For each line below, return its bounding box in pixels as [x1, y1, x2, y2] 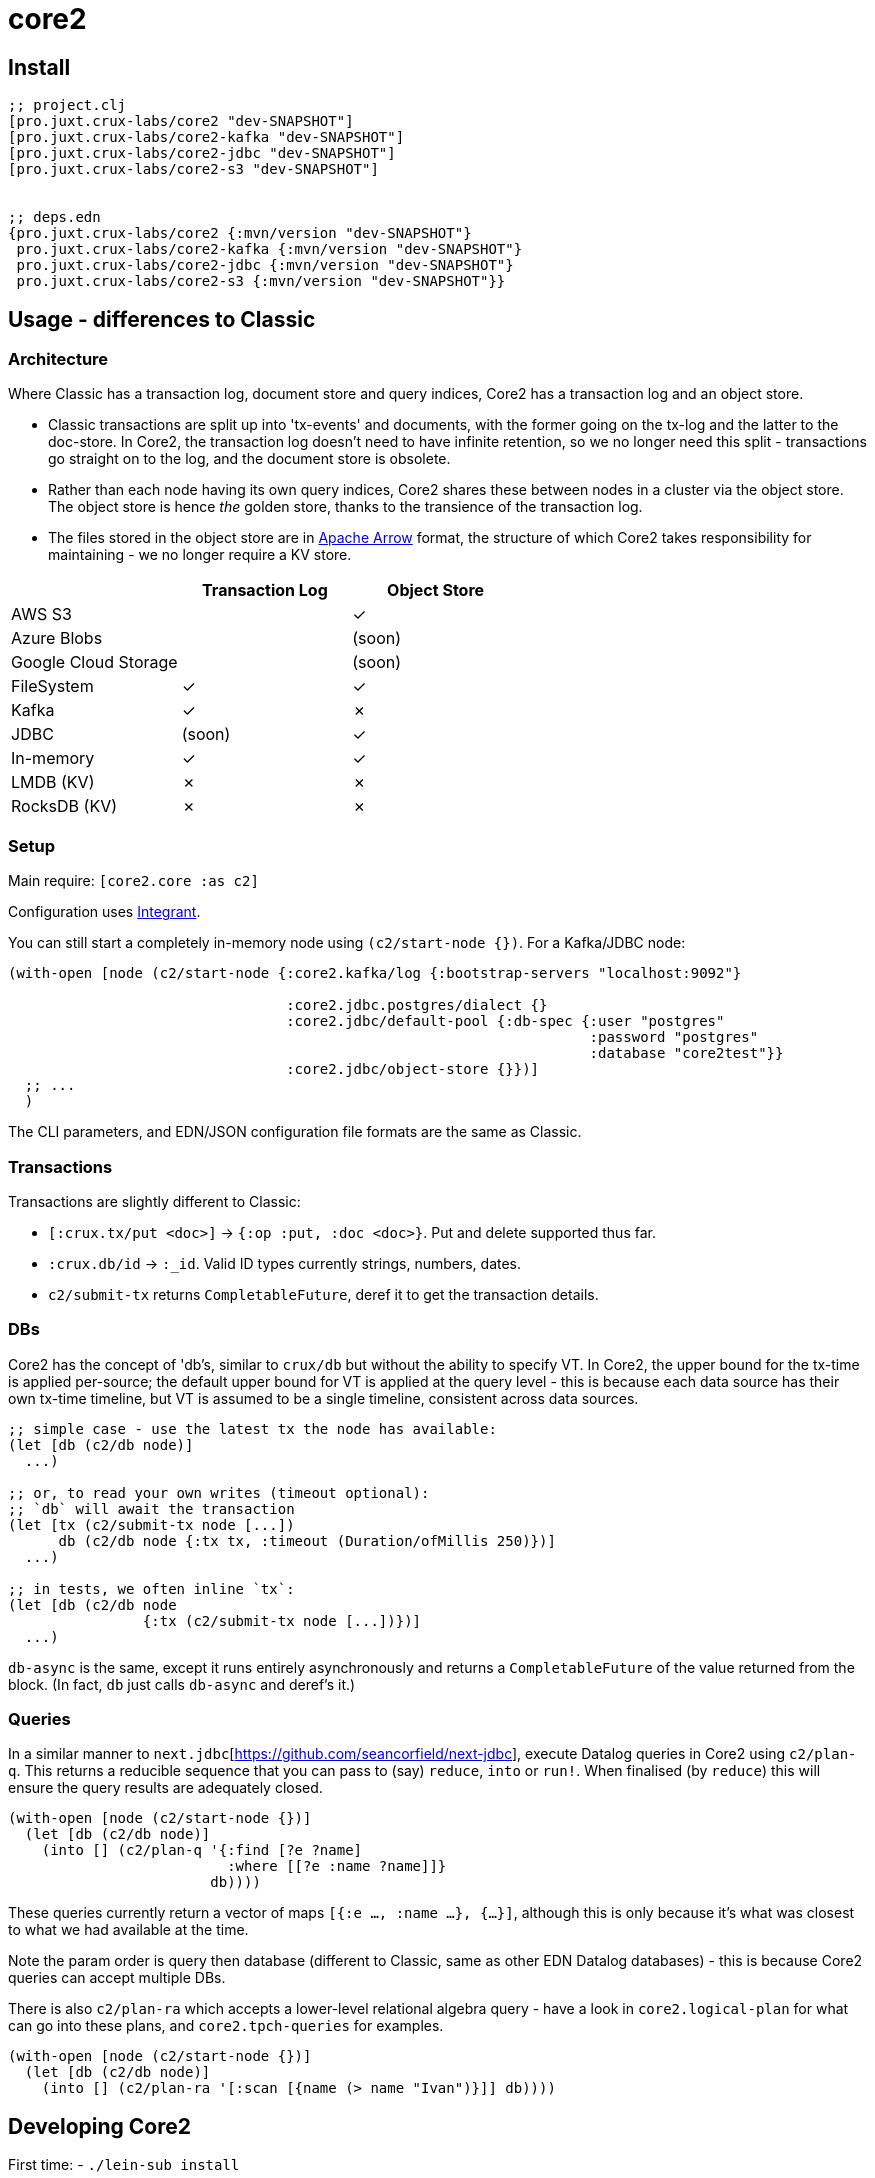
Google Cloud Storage [11, 652, 178, 673]
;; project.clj [8, 97, 127, 114]
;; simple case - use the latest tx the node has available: [8, 1420, 497, 1437]
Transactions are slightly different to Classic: [8, 1192, 301, 1210]
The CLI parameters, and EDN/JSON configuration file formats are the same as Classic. [8, 1123, 582, 1141]
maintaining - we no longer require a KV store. [48, 546, 352, 564]
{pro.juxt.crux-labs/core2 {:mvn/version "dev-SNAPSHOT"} [8, 225, 472, 242]
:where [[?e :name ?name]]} [227, 1858, 447, 1875]
